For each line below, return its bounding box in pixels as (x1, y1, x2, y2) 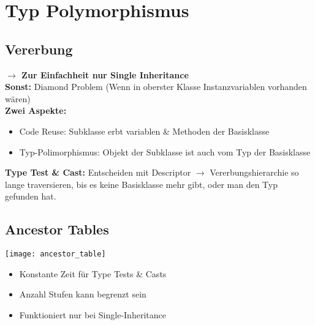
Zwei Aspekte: (5, 104, 67, 117)
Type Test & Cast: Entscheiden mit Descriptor (5, 166, 191, 179)
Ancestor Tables (5, 220, 109, 239)
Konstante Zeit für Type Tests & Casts (19, 267, 167, 280)
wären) (5, 92, 31, 105)
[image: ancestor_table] (5, 250, 106, 259)
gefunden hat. (5, 190, 56, 203)
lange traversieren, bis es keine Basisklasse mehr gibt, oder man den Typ (5, 177, 278, 190)
